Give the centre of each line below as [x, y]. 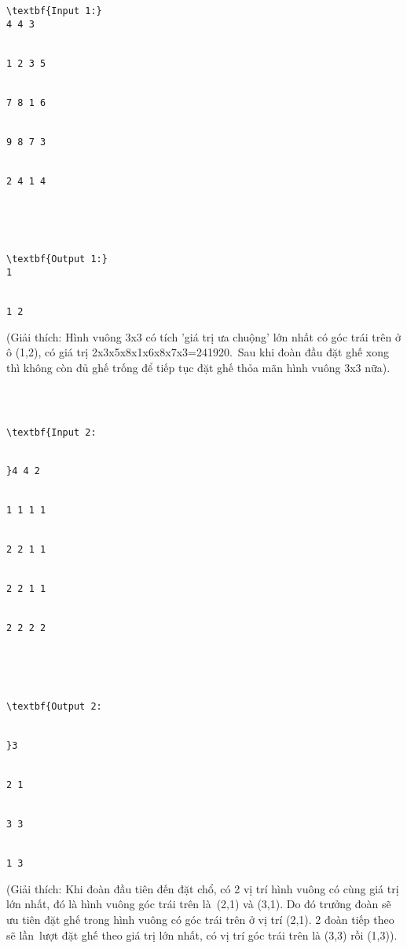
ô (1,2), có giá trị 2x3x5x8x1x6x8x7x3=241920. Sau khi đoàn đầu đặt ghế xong [198, 352]
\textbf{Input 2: [51, 432]
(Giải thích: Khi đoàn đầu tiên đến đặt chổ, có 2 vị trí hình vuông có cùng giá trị [203, 888]
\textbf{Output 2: [54, 707]
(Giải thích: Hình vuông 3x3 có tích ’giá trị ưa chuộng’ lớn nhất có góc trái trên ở [203, 336]
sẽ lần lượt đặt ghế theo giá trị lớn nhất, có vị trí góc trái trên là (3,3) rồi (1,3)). [202, 934]
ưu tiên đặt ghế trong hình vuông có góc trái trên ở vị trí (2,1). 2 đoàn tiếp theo [200, 919]
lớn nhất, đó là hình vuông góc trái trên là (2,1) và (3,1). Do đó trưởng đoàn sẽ [199, 904]
